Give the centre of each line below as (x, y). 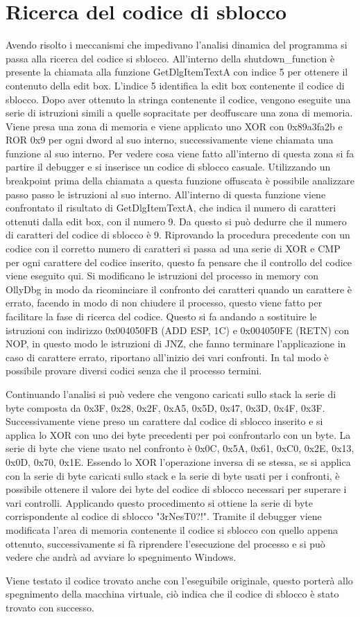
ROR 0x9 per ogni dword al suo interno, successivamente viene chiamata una (170, 140)
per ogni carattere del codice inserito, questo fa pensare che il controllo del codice (179, 262)
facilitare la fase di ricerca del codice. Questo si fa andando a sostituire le (161, 316)
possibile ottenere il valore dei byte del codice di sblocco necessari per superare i (176, 489)
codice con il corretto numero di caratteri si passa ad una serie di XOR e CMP (173, 249)
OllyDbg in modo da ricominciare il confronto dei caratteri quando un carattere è (179, 289)
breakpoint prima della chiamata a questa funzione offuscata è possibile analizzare (180, 181)
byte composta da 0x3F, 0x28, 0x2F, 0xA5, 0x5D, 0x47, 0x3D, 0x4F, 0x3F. (165, 407)
